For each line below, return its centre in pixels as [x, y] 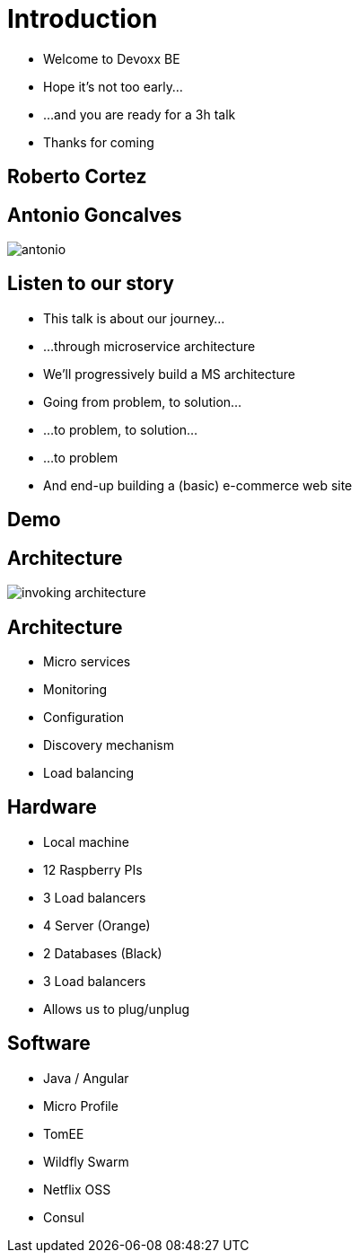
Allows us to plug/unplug [116, 1009]
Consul [64, 1217]
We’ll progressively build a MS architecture [169, 374]
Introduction [83, 19]
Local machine [86, 841]
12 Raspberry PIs [93, 869]
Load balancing [89, 772]
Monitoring [75, 689]
